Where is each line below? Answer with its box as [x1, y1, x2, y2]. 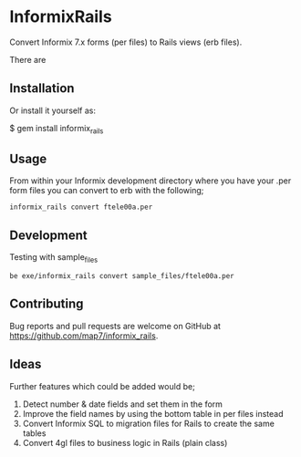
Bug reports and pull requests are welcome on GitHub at [9, 320, 222, 331]
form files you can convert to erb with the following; [9, 185, 204, 196]
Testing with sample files [9, 252, 99, 265]
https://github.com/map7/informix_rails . [9, 330, 159, 341]
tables [22, 427, 47, 439]
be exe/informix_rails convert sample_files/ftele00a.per [9, 271, 234, 280]
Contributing [9, 296, 84, 312]
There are [9, 54, 47, 65]
